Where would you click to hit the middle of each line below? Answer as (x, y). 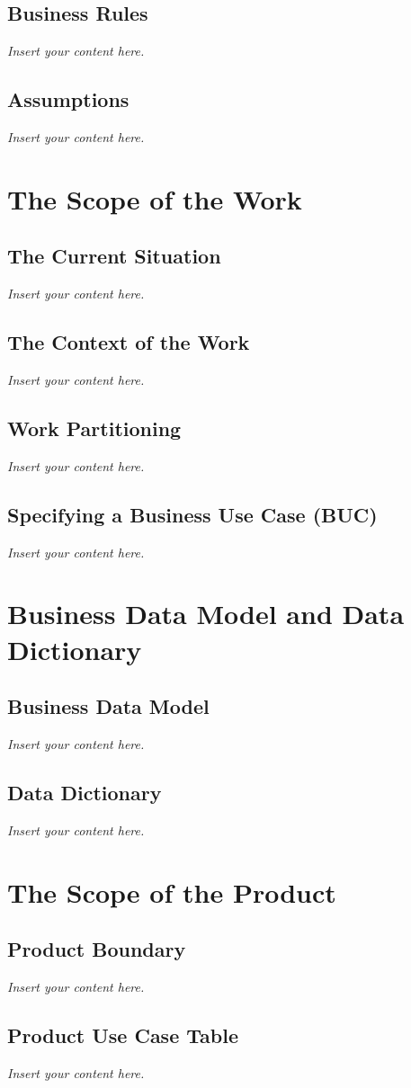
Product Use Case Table (123, 1034)
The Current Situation (114, 256)
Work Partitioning (94, 428)
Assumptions (68, 99)
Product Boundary (97, 949)
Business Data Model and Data (206, 614)
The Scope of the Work (155, 198)
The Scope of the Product (172, 892)
